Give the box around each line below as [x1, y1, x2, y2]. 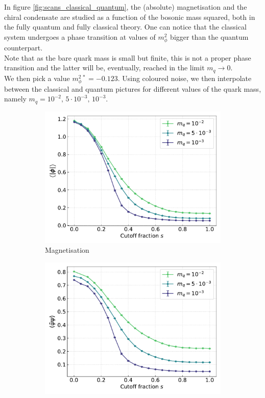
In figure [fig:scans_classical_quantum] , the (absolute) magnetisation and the [4, 2, 247, 12]
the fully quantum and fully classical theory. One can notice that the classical [4, 21, 247, 32]
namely [4, 93, 27, 104]
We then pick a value [4, 72, 70, 83]
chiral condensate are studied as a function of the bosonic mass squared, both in [4, 11, 255, 22]
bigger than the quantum [170, 31, 249, 42]
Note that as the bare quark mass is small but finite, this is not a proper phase [4, 52, 251, 63]
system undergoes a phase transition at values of [4, 31, 156, 42]
